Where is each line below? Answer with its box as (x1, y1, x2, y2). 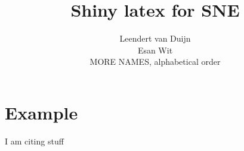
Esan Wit (137, 43, 173, 56)
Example (5, 100, 78, 124)
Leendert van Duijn (119, 32, 191, 45)
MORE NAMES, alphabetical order (89, 55, 221, 68)
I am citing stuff (5, 134, 64, 147)
